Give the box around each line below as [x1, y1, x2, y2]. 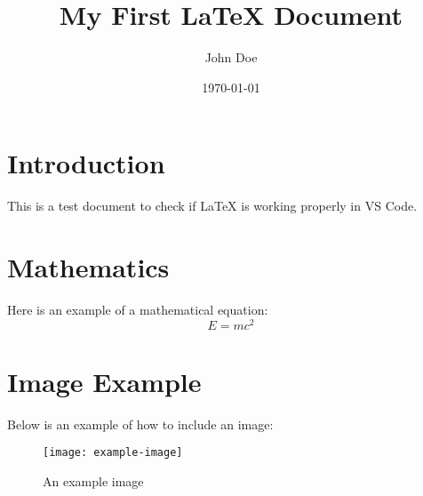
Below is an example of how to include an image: [7, 414, 274, 433]
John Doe [204, 48, 258, 67]
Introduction [7, 145, 165, 181]
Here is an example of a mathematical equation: [7, 300, 268, 318]
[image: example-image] [43, 446, 183, 460]
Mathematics [7, 249, 170, 285]
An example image [43, 472, 144, 491]
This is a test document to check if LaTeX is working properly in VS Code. [7, 196, 418, 215]
